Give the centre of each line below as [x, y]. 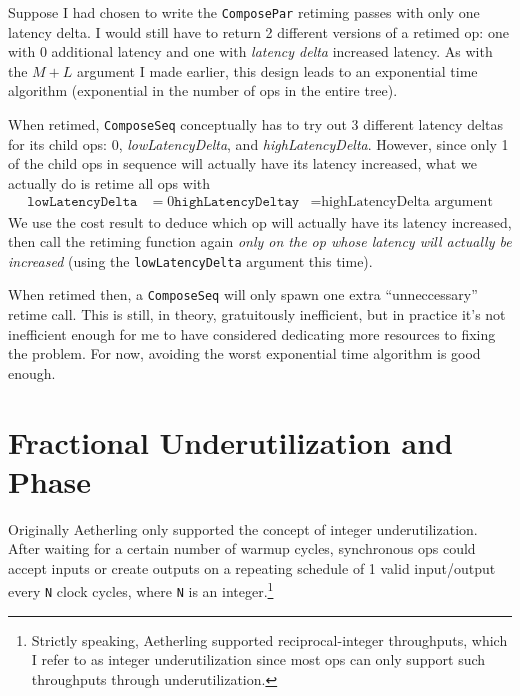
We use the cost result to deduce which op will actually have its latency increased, [260, 221]
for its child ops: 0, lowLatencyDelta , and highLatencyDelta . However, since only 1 [258, 143]
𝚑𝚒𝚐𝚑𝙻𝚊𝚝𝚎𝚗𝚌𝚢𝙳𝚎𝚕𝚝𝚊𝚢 [237, 202]
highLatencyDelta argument [407, 202]
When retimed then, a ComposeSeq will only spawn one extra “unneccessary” [243, 294]
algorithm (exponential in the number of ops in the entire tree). [203, 90]
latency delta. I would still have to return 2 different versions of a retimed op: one [258, 31]
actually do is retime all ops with [109, 182]
